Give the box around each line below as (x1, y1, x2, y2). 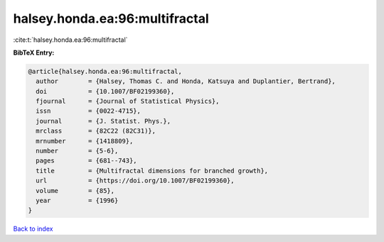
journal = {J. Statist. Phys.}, (36, 117, 171, 125)
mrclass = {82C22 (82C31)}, (36, 127, 156, 135)
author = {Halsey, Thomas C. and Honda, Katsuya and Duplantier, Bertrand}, (36, 77, 336, 85)
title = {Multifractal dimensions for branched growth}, (36, 167, 269, 175)
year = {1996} (36, 197, 119, 204)
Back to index (13, 224, 53, 233)
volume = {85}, (36, 187, 115, 194)
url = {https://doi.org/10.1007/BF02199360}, (36, 177, 235, 185)
